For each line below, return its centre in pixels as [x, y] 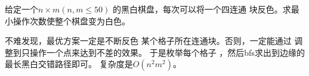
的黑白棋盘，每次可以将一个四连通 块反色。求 [202, 9]
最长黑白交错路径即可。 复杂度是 [69, 64]
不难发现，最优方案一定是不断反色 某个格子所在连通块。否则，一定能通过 [148, 41]
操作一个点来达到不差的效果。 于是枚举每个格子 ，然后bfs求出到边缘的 [167, 52]
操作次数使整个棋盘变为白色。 [71, 20]
